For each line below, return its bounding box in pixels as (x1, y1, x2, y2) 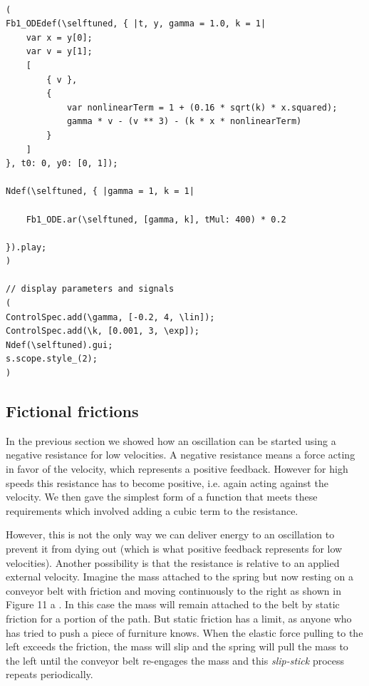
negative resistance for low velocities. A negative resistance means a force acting (6, 447, 355, 462)
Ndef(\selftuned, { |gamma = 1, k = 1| (6, 186, 194, 197)
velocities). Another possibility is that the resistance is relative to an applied (6, 555, 340, 570)
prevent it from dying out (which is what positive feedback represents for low (6, 541, 343, 556)
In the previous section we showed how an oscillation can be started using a (6, 433, 336, 448)
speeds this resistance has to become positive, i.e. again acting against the (6, 475, 328, 490)
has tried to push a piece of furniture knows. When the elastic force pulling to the (6, 625, 363, 640)
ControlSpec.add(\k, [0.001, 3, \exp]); (6, 326, 200, 337)
